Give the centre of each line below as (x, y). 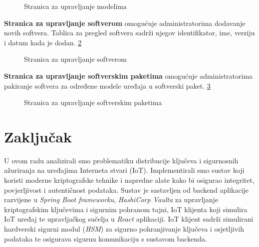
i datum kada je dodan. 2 (43, 42)
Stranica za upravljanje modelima (75, 6)
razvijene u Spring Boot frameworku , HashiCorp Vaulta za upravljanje (111, 199)
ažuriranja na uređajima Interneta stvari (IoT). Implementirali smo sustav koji (124, 170)
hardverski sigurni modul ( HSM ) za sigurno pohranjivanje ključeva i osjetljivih (124, 229)
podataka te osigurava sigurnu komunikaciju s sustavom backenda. (106, 238)
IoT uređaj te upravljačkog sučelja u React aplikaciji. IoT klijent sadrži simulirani (129, 219)
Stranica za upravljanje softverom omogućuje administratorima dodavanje (125, 23)
